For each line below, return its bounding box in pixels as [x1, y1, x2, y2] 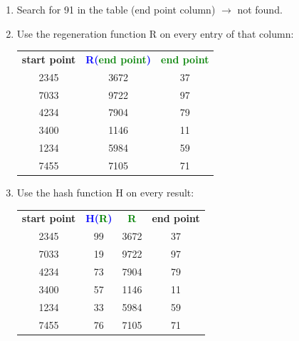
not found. [237, 2, 283, 16]
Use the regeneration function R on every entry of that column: [16, 26, 294, 41]
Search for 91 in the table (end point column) [16, 2, 216, 16]
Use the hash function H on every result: [16, 185, 194, 200]
